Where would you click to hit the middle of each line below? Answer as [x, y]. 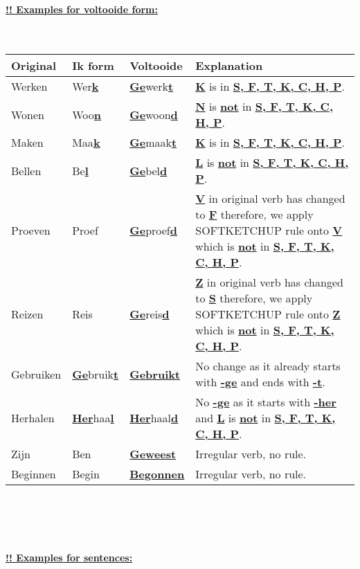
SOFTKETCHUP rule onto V [269, 231]
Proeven [31, 231]
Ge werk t [152, 87]
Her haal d [154, 418]
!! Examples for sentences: [69, 557]
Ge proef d [153, 231]
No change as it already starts [268, 366]
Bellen [26, 170]
